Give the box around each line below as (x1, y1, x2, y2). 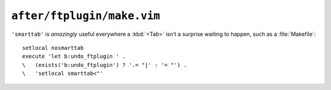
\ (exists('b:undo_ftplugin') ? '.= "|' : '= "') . (22, 61, 187, 68)
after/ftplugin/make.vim (11, 9, 161, 22)
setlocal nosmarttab (22, 44, 84, 51)
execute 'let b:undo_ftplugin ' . (22, 53, 126, 60)
